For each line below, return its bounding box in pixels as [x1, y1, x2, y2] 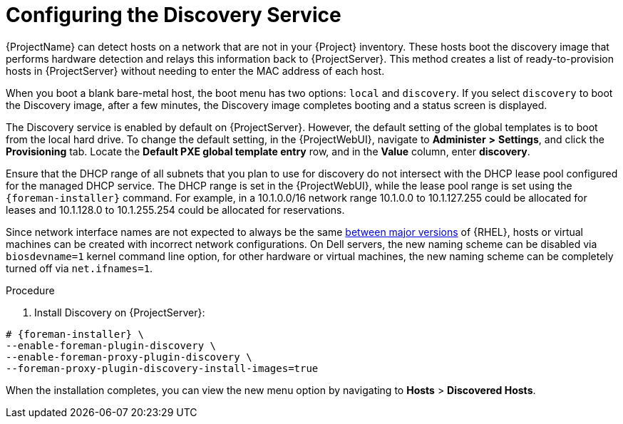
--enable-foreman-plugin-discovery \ [6, 339, 217, 351]
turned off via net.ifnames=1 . [6, 262, 153, 274]
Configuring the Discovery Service [6, 3, 341, 27]
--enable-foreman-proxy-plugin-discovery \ [6, 351, 252, 363]
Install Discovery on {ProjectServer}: [34, 306, 205, 319]
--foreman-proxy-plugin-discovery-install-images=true [6, 362, 319, 374]
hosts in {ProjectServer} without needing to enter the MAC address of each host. [6, 64, 385, 77]
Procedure [6, 284, 55, 296]
